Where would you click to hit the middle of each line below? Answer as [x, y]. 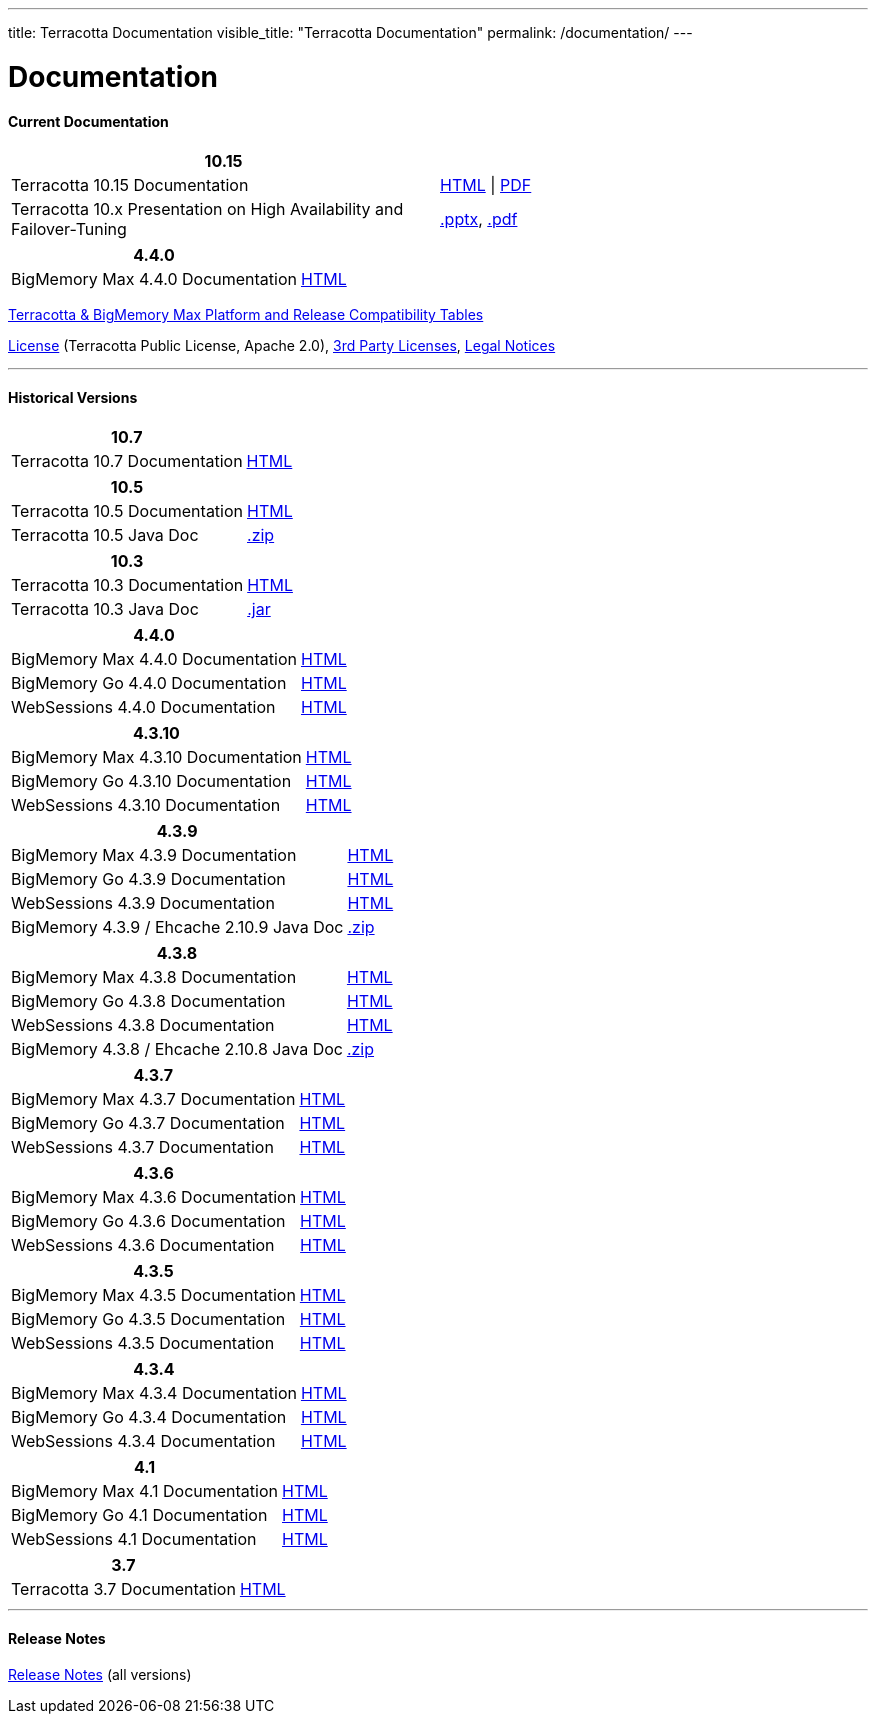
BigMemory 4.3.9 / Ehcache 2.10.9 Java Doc [177, 927]
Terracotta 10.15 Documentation [130, 185]
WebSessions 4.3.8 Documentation [143, 1025]
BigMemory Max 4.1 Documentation [145, 1491]
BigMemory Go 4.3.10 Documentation [151, 781]
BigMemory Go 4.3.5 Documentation [148, 1319]
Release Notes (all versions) [100, 1674]
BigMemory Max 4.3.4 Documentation [154, 1393]
